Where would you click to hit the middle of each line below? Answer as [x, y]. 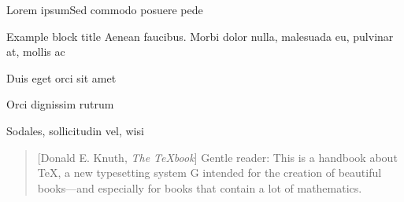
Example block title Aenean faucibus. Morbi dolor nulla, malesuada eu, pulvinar [200, 36]
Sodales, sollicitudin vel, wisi [75, 130]
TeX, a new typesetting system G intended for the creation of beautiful [209, 173]
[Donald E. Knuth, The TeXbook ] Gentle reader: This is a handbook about [217, 157]
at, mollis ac [36, 51]
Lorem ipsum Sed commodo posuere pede [105, 9]
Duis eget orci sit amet [61, 77]
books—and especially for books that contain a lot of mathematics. [200, 187]
